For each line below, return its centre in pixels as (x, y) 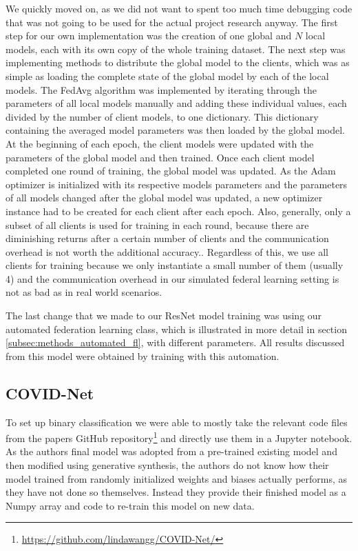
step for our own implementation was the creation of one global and (149, 36)
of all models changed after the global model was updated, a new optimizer (164, 198)
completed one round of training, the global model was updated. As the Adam (171, 171)
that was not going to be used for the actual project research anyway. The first (172, 22)
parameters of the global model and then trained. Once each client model (160, 157)
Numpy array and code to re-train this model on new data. (130, 505)
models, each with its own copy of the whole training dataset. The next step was (176, 49)
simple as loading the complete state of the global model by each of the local (167, 76)
